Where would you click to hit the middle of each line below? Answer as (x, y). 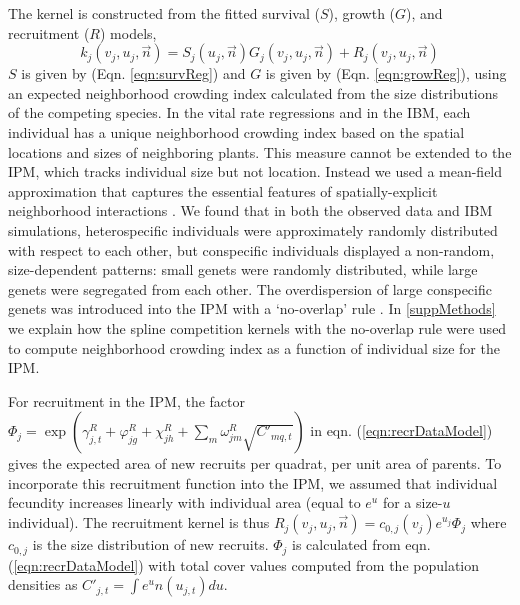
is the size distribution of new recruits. (150, 544)
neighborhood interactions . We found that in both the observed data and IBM (250, 210)
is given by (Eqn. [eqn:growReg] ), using (386, 73)
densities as (43, 584)
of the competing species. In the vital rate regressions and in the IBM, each (239, 112)
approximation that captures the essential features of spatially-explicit (223, 190)
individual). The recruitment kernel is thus (139, 522)
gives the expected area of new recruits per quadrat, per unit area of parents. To (255, 463)
